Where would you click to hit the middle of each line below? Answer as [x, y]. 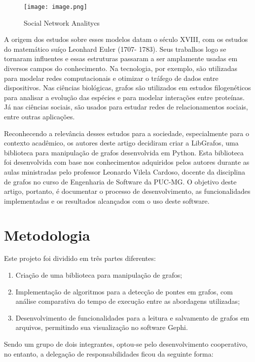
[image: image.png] [55, 7]
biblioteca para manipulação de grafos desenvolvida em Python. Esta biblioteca [124, 152]
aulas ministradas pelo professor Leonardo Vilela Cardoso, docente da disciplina [125, 171]
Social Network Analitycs [62, 22]
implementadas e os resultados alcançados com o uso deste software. [107, 200]
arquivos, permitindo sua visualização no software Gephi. [102, 327]
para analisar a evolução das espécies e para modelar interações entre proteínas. [124, 97]
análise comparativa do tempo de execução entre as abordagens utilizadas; [128, 301]
